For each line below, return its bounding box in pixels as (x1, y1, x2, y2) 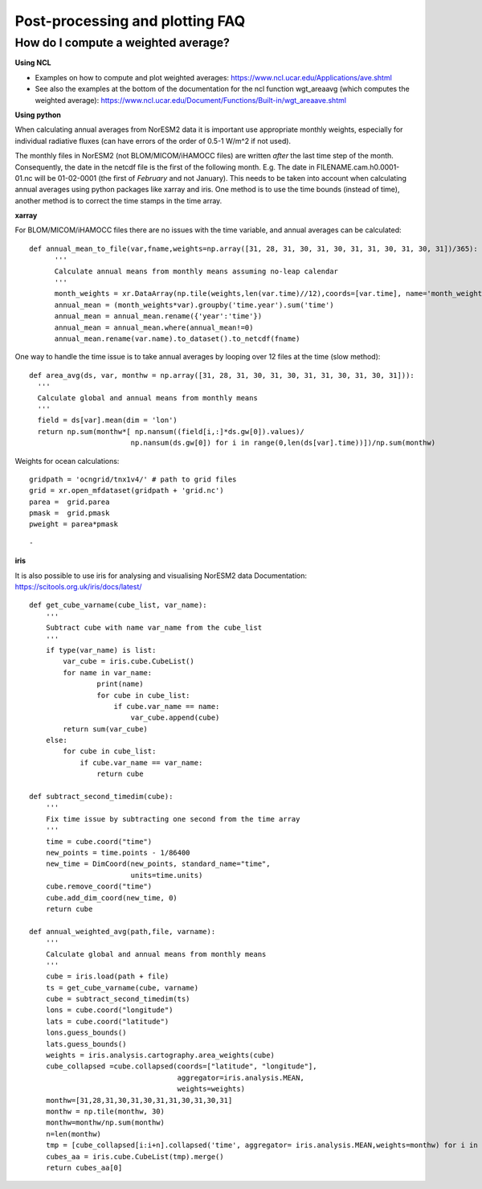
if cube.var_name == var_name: (80, 758, 203, 767)
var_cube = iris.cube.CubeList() (63, 657, 194, 666)
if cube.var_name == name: (113, 702, 220, 711)
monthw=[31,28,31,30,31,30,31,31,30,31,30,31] (45, 1096, 233, 1105)
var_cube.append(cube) (130, 713, 220, 723)
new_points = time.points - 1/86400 (45, 848, 190, 857)
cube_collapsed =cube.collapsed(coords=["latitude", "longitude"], (45, 1062, 317, 1071)
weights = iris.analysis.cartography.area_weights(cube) (45, 1051, 275, 1060)
